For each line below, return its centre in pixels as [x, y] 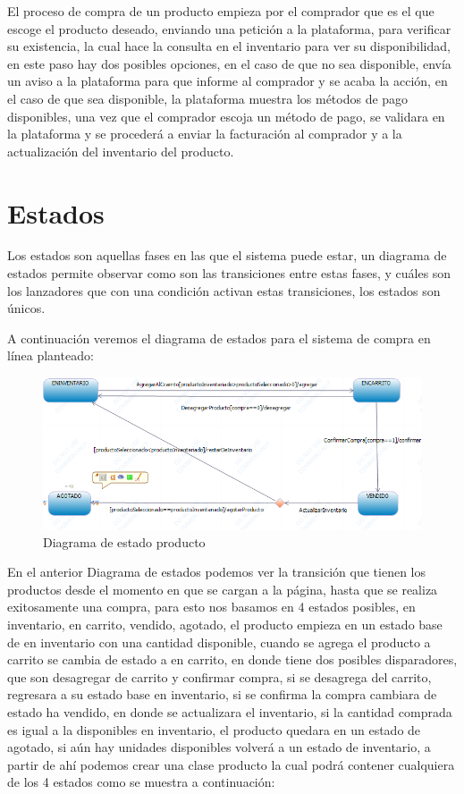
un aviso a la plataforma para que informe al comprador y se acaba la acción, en [228, 81]
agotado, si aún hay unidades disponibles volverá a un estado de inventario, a [219, 747]
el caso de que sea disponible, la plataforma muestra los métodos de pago [208, 98]
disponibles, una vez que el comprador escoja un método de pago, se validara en [226, 116]
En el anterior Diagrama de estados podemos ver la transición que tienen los [217, 572]
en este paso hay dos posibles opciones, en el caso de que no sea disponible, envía [229, 63]
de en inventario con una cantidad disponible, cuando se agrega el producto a [219, 642]
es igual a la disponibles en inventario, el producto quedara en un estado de [214, 729]
